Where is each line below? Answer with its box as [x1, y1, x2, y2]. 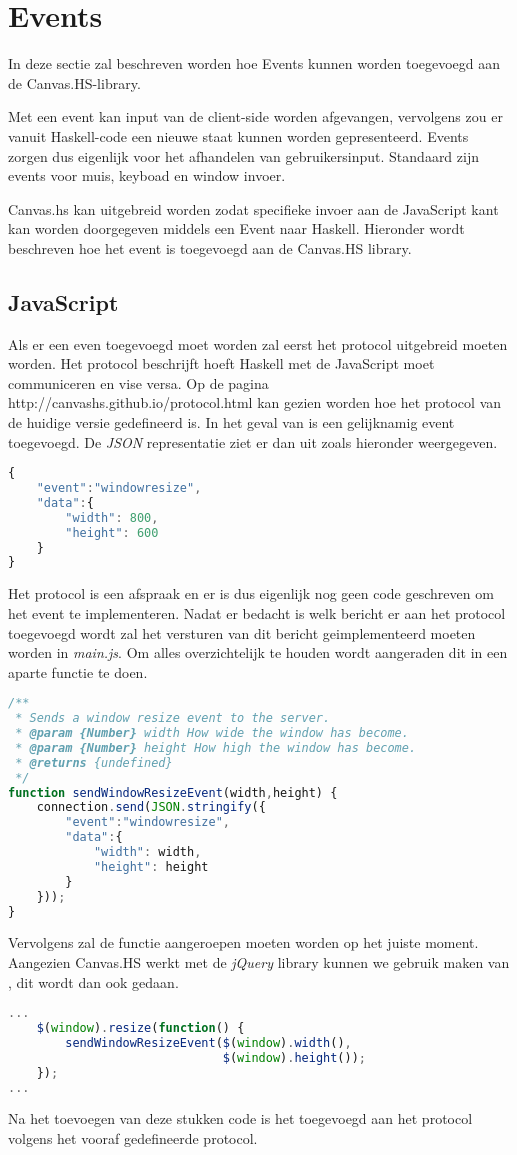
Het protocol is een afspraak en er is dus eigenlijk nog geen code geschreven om [8, 583, 494, 604]
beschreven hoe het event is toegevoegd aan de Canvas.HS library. [8, 237, 412, 258]
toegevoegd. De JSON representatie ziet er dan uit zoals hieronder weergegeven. [8, 431, 498, 452]
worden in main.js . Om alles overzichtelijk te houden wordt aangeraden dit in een [8, 642, 508, 663]
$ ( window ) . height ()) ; [222, 1050, 367, 1065]
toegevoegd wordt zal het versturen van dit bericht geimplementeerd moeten [8, 622, 476, 643]
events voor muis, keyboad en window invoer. [8, 165, 286, 186]
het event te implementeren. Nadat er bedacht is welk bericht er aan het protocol [8, 602, 506, 623]
